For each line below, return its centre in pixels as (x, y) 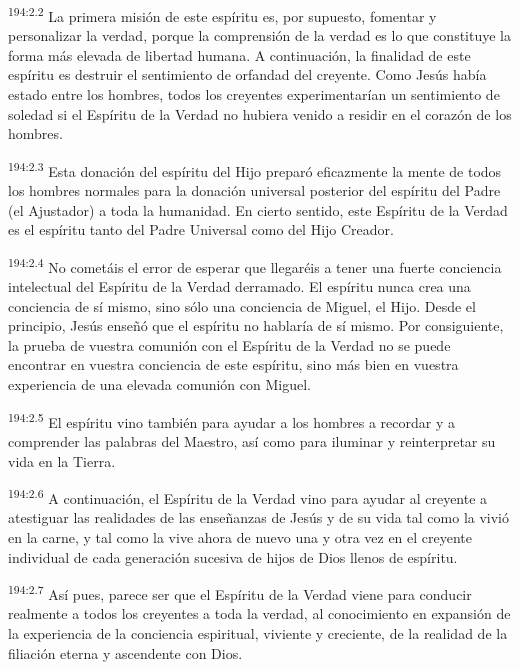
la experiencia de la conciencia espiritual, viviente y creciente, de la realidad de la (258, 632)
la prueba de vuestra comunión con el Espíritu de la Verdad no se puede (229, 344)
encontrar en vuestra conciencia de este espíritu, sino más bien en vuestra (233, 364)
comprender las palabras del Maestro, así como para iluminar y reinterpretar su (252, 440)
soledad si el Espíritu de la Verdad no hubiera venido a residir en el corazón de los (260, 113)
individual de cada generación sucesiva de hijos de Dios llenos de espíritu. (233, 556)
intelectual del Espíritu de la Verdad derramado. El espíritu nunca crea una (239, 286)
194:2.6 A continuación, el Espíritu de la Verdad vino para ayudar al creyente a (248, 496)
